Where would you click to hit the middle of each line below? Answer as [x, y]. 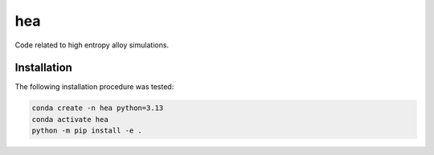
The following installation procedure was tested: [94, 87]
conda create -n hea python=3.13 [98, 108]
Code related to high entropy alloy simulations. [92, 45]
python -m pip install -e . [87, 131]
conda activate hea [70, 119]
